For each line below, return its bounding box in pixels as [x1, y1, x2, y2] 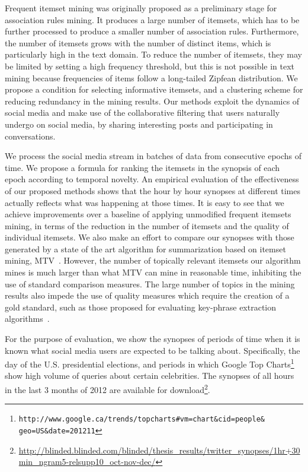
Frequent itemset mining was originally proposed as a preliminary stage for [5, 2, 277, 14]
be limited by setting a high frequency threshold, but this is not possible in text [5, 59, 295, 72]
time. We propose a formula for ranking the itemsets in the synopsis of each [5, 161, 280, 173]
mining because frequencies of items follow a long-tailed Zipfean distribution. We [5, 71, 298, 84]
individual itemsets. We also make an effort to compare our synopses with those [5, 231, 294, 243]
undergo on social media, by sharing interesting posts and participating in [5, 118, 273, 130]
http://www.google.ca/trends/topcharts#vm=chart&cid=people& [18, 415, 265, 424]
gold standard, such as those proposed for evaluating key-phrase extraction [5, 300, 277, 313]
